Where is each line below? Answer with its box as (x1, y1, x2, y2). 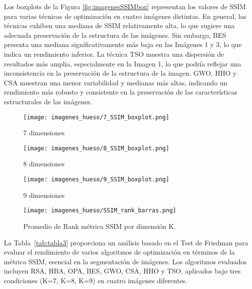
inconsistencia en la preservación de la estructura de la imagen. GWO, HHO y (4, 68, 236, 78)
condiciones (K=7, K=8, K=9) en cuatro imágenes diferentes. (4, 275, 187, 285)
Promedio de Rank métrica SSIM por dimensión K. (23, 221, 176, 231)
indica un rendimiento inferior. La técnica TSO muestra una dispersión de (4, 48, 224, 59)
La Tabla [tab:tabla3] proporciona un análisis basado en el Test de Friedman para (4, 237, 248, 247)
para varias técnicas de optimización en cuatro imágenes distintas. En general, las (4, 11, 247, 21)
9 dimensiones (23, 190, 65, 200)
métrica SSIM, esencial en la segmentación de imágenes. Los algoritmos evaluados (4, 256, 247, 266)
